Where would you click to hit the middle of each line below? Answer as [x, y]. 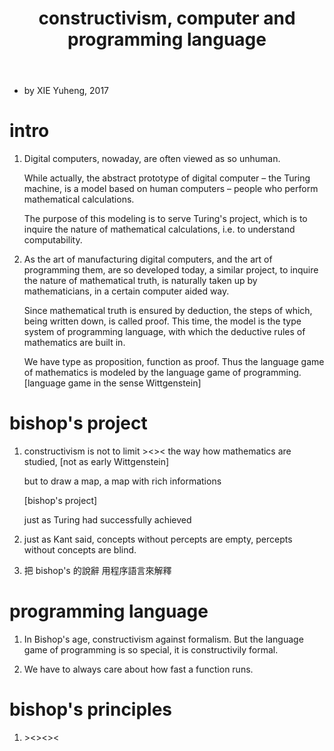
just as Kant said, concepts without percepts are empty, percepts [158, 539]
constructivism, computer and [167, 18]
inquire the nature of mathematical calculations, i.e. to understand [159, 229]
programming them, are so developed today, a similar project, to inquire [171, 270]
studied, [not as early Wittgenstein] [96, 462]
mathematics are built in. [74, 343]
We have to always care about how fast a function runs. [138, 669]
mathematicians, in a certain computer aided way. [126, 291]
